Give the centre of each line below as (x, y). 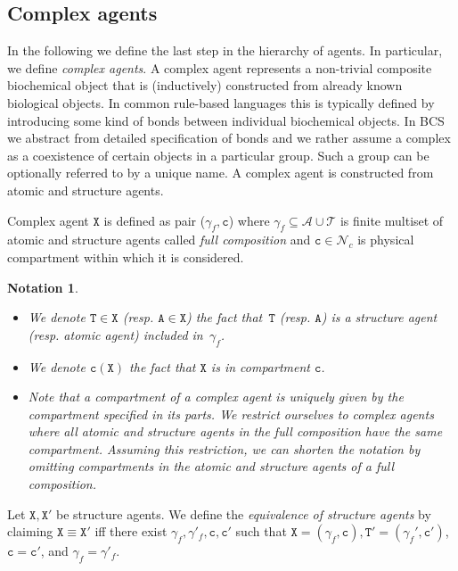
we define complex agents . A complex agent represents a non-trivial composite (220, 67)
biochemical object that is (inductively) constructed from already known (205, 85)
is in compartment (260, 366)
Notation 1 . (43, 287)
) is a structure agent (379, 317)
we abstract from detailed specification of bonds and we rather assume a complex (229, 138)
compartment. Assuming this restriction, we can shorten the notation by (224, 448)
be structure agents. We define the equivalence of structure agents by (244, 513)
